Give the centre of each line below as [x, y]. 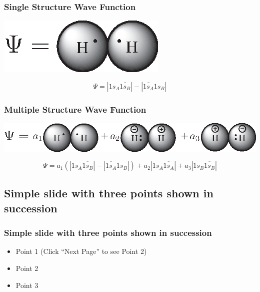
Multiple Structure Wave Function [75, 109]
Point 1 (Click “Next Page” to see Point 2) [81, 251]
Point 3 [27, 285]
